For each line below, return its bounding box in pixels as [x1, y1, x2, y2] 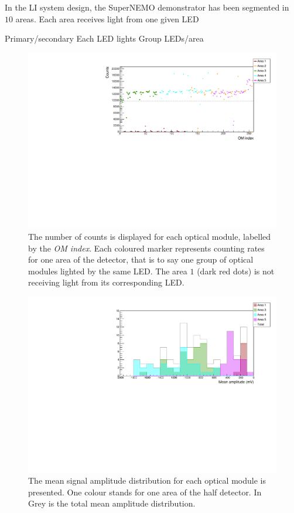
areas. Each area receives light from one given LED [15, 12, 199, 25]
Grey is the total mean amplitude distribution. [28, 497, 196, 509]
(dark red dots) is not [197, 264, 275, 277]
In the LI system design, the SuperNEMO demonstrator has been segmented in [5, 1, 289, 13]
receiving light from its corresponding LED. [28, 276, 184, 288]
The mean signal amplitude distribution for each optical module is [28, 474, 266, 487]
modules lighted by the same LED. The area [28, 264, 187, 277]
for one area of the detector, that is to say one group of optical [28, 253, 254, 266]
